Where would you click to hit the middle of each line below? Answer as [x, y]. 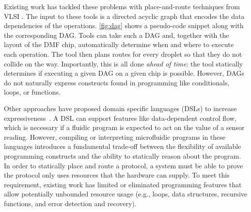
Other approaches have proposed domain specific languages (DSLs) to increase [120, 108]
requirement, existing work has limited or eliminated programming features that [123, 184]
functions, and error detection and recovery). [70, 203]
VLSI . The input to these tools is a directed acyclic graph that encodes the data [124, 16]
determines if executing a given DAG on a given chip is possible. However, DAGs [124, 73]
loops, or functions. [32, 92]
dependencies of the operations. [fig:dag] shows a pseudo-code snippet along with [124, 25]
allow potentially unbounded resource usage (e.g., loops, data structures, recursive [125, 194]
